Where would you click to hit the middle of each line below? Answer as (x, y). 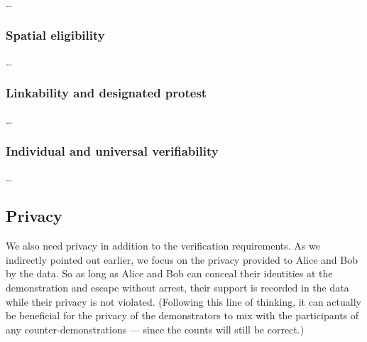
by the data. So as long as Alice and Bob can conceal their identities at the (169, 273)
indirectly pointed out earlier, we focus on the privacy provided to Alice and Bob (182, 259)
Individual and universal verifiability (112, 151)
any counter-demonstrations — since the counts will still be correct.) (155, 329)
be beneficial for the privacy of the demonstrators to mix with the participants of (182, 315)
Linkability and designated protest (106, 93)
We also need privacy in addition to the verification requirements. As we (163, 246)
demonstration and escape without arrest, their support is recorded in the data (177, 288)
